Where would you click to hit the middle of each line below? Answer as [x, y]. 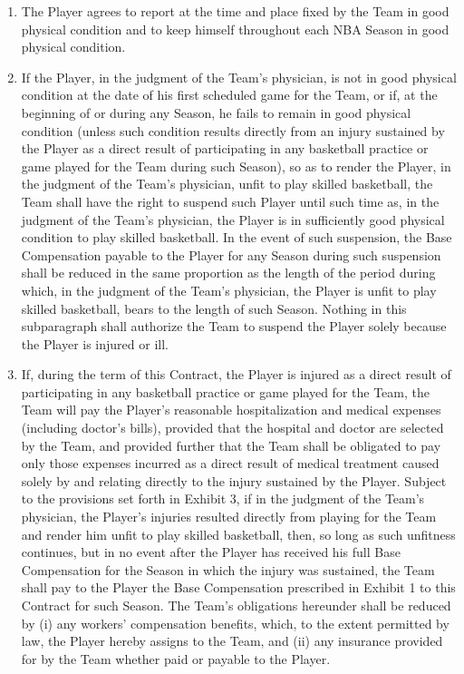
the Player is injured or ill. [95, 343]
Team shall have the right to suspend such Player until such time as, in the [230, 201]
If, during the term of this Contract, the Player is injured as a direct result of [236, 374]
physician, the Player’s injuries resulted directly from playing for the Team [229, 517]
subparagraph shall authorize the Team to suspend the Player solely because [234, 326]
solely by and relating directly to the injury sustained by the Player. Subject [234, 480]
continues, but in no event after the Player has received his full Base [211, 552]
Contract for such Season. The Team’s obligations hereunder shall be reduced [236, 605]
